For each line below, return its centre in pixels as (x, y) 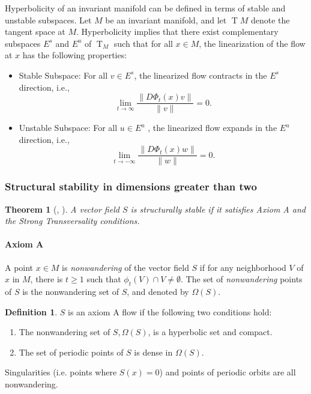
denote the (270, 20)
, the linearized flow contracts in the (201, 75)
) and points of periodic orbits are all (228, 372)
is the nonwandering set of (71, 292)
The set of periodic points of (71, 352)
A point (19, 267)
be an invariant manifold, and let (166, 20)
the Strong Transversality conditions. (72, 221)
